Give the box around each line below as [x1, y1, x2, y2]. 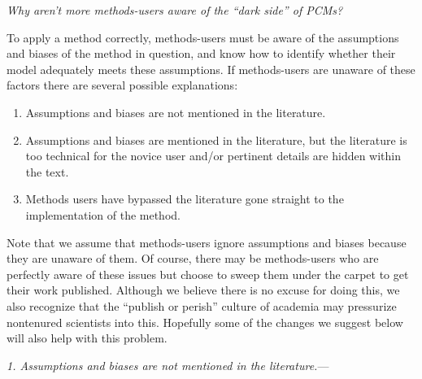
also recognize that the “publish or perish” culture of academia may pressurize [7, 297, 397, 314]
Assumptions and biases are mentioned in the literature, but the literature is [25, 131, 407, 148]
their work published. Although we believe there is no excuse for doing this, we [7, 281, 400, 298]
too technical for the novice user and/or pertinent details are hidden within [25, 147, 402, 164]
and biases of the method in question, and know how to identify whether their [7, 45, 396, 62]
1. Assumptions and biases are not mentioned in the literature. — [7, 356, 329, 373]
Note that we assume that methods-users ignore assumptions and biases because [7, 233, 407, 250]
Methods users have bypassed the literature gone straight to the [25, 190, 344, 207]
